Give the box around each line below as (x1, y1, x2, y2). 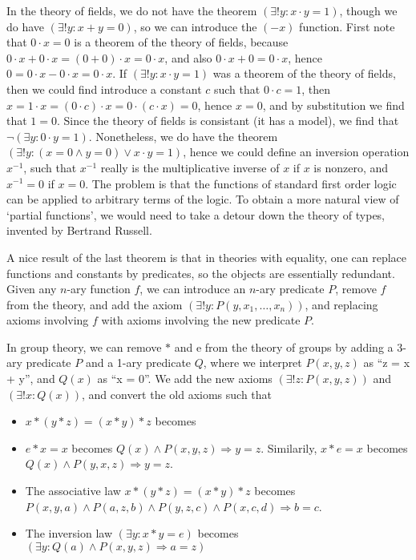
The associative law (25, 482, 121, 499)
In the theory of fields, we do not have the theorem (6, 2, 257, 18)
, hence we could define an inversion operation (183, 143, 410, 160)
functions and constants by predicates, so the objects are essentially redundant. (6, 264, 395, 281)
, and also (164, 49, 212, 66)
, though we (339, 2, 398, 18)
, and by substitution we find (262, 96, 405, 113)
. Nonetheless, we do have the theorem (88, 127, 278, 144)
